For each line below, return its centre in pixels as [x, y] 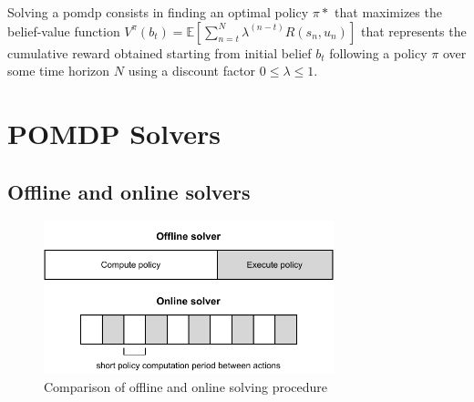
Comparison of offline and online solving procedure [186, 386]
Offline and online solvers [129, 191]
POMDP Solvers [114, 133]
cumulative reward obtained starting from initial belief [160, 52]
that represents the [413, 31]
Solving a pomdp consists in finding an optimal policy [158, 12]
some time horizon [59, 71]
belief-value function [64, 31]
